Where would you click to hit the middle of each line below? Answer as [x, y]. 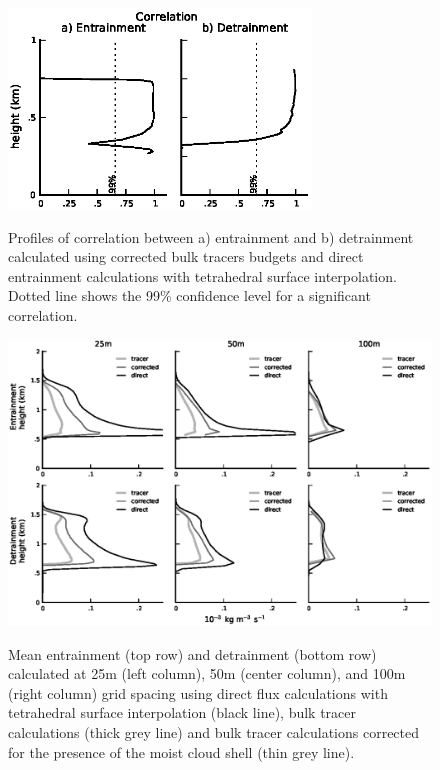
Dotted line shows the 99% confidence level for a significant [189, 295]
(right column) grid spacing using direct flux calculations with [198, 692]
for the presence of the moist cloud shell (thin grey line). [181, 751]
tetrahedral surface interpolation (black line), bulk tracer [182, 712]
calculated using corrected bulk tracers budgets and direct [186, 256]
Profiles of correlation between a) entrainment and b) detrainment [211, 236]
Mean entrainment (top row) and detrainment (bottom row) [192, 653]
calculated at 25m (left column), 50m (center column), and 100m [207, 673]
